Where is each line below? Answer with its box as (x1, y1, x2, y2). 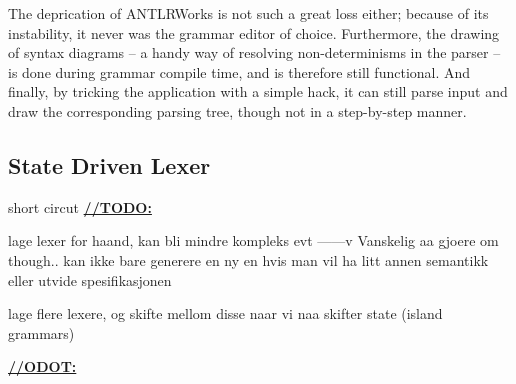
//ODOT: (8, 356, 77, 377)
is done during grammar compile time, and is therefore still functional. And (8, 61, 471, 82)
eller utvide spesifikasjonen (8, 269, 172, 290)
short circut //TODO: (8, 196, 152, 217)
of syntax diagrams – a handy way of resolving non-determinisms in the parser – (8, 42, 501, 63)
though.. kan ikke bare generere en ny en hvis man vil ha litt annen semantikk (8, 249, 489, 270)
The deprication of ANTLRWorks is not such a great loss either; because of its (8, 3, 489, 23)
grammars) (8, 322, 75, 343)
